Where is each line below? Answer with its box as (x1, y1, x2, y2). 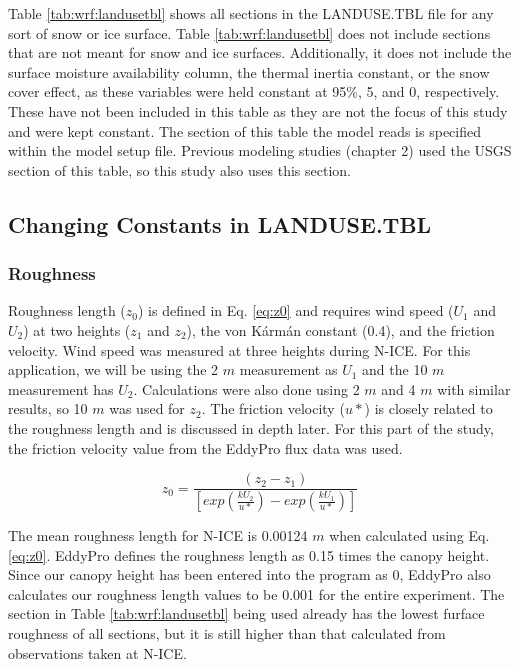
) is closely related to (364, 398, 493, 419)
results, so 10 (8, 398, 88, 419)
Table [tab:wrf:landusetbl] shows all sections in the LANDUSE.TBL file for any (8, 3, 494, 23)
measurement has (8, 378, 114, 399)
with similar (437, 378, 511, 399)
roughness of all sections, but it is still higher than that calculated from (8, 622, 446, 643)
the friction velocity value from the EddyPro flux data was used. (8, 437, 403, 458)
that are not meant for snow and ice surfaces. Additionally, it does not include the (8, 42, 512, 63)
